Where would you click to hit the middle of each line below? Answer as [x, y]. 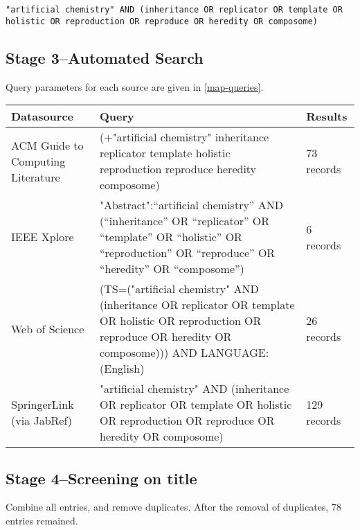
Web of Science [48, 328]
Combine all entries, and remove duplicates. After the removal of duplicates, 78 [173, 507]
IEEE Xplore [43, 237]
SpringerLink [43, 405]
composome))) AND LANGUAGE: [184, 353]
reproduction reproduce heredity [178, 169]
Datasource [43, 116]
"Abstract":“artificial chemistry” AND [191, 205]
